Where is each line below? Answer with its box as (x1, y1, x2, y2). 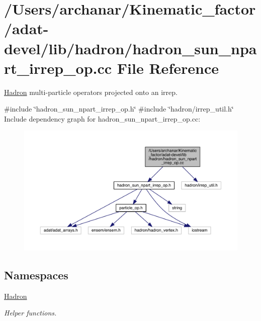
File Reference (117, 57, 219, 78)
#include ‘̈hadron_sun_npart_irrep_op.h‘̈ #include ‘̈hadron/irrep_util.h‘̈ (4, 103, 234, 114)
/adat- (4, 18, 49, 39)
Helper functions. (4, 307, 57, 318)
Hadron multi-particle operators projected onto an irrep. (4, 86, 178, 97)
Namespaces (4, 267, 68, 282)
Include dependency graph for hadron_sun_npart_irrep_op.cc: (4, 113, 201, 124)
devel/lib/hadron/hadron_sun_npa (4, 38, 257, 58)
